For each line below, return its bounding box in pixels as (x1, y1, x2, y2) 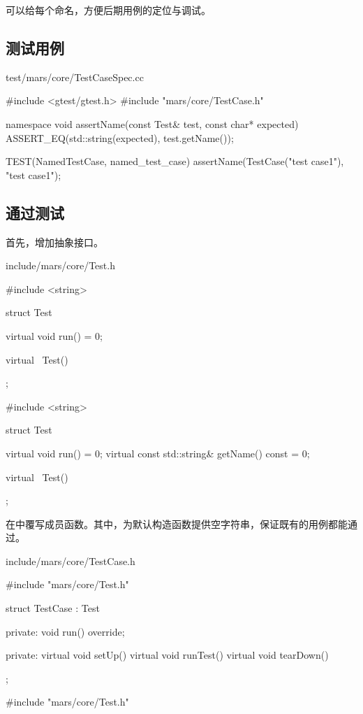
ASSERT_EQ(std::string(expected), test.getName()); (6, 130, 234, 145)
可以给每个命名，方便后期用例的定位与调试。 (6, 3, 211, 17)
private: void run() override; (6, 624, 125, 638)
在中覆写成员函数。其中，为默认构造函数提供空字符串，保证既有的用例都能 (6, 516, 348, 531)
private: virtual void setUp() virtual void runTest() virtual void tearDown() (6, 648, 329, 662)
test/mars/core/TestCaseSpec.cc (6, 69, 144, 84)
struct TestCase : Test (6, 601, 100, 615)
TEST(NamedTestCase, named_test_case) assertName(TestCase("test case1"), (6, 154, 344, 169)
